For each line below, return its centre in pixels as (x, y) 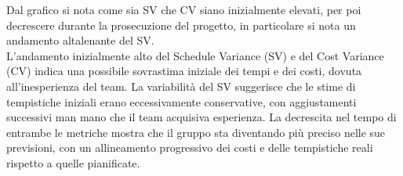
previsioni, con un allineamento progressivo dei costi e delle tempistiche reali (190, 147)
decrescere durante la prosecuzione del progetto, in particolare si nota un (181, 25)
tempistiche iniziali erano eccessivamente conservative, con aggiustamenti (182, 101)
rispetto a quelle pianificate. (73, 162)
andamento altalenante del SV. (80, 40)
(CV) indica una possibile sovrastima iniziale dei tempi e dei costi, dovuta (184, 71)
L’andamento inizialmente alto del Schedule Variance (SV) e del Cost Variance (195, 55)
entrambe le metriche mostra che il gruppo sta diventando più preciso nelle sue (196, 132)
